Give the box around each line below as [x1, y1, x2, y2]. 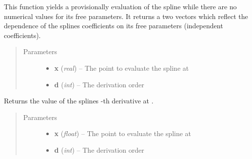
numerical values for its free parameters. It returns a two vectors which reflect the [4, 11, 248, 21]
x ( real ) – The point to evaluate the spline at [54, 62, 189, 73]
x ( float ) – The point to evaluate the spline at [54, 128, 192, 139]
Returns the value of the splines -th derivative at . [4, 96, 154, 106]
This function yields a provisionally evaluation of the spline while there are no [4, 1, 237, 11]
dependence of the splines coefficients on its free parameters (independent [4, 20, 223, 31]
